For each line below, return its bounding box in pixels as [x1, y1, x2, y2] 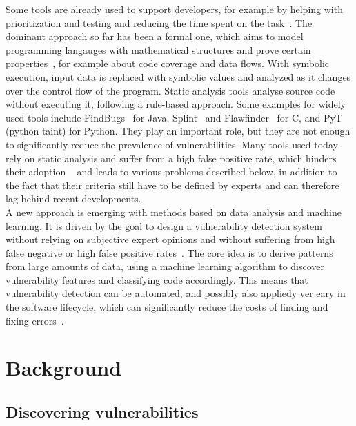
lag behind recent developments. [6, 191, 141, 206]
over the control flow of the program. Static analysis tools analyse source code [6, 83, 335, 97]
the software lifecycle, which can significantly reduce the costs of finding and [6, 300, 328, 314]
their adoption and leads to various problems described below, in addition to [6, 164, 337, 179]
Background [6, 354, 122, 382]
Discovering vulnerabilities [6, 401, 199, 423]
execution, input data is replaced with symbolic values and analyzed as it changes [6, 69, 351, 84]
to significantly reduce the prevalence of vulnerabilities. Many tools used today [6, 137, 338, 151]
